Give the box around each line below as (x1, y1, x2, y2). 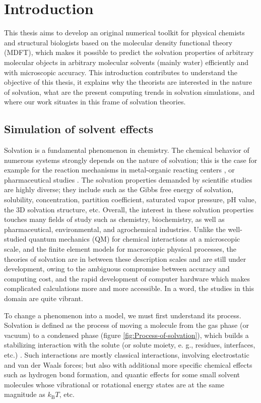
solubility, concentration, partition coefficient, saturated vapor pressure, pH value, (4, 194, 256, 205)
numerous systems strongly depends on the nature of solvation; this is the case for (4, 154, 257, 165)
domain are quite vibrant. (4, 293, 83, 303)
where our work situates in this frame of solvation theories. (4, 96, 186, 107)
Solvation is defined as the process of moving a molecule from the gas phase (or (4, 320, 249, 330)
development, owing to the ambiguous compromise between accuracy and (4, 263, 230, 274)
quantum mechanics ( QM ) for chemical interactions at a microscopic (29, 234, 240, 244)
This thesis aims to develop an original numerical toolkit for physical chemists (4, 27, 245, 38)
